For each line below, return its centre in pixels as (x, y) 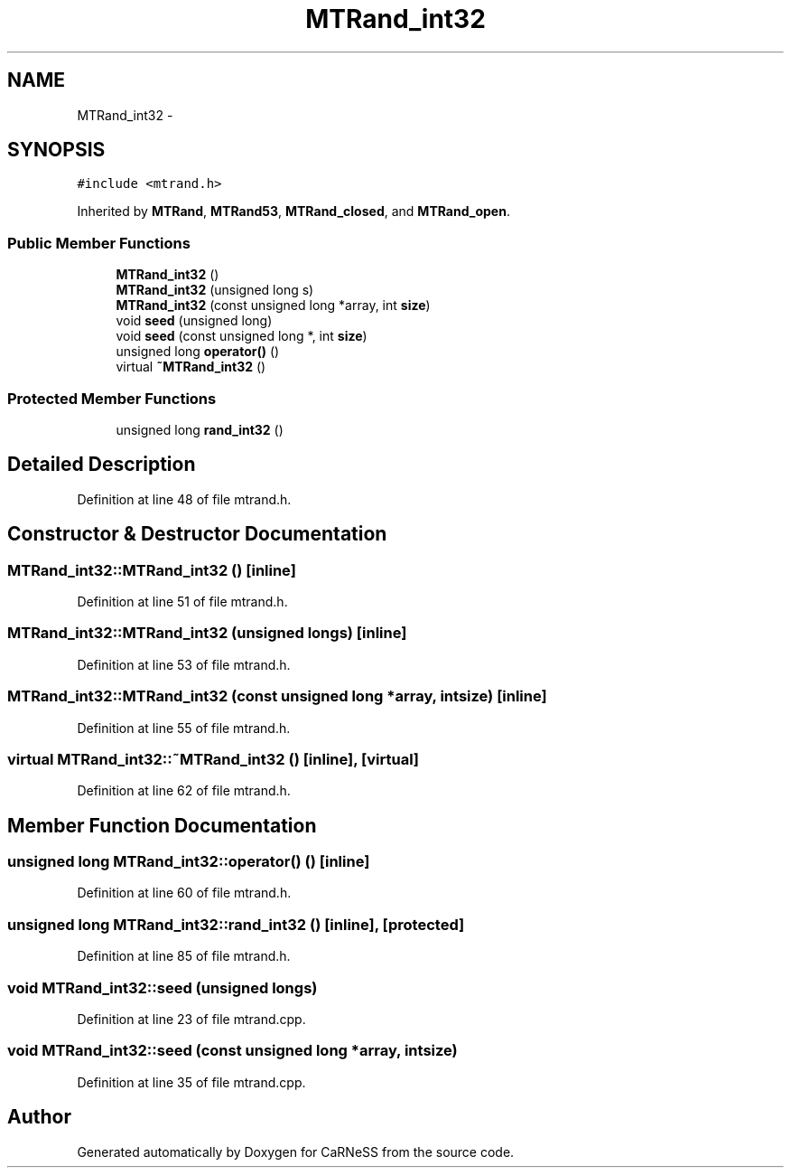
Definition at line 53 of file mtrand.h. (184, 664)
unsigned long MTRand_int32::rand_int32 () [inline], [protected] (236, 924)
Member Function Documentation (162, 825)
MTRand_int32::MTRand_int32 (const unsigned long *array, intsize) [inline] (277, 696)
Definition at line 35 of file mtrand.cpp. (191, 1082)
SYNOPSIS (56, 150)
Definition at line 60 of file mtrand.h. (184, 893)
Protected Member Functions (112, 398)
